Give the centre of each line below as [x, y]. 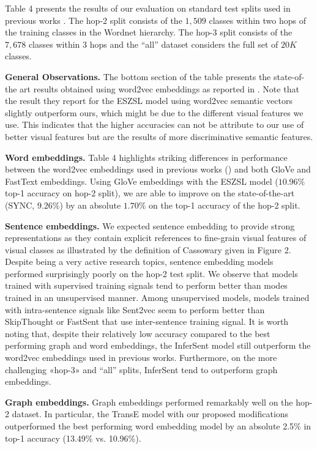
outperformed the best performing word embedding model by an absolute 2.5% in [158, 426]
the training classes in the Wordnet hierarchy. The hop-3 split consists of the [149, 32]
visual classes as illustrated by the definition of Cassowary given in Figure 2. [148, 249]
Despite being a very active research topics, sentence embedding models [139, 262]
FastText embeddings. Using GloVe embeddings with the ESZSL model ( [142, 181]
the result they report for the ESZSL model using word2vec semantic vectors [149, 101]
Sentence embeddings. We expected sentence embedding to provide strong [150, 225]
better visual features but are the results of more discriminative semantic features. [159, 136]
